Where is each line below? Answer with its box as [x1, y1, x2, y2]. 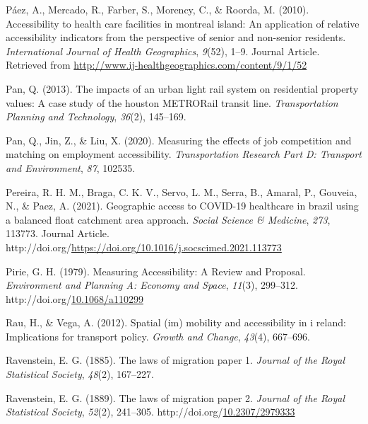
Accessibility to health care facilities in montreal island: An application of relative [6, 16, 360, 30]
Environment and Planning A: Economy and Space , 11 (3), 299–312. [6, 277, 298, 292]
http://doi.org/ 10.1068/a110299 [6, 291, 143, 306]
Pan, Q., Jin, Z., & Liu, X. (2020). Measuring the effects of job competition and [6, 132, 352, 147]
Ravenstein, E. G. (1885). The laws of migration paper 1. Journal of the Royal [6, 353, 345, 367]
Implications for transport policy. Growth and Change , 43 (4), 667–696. [6, 328, 310, 343]
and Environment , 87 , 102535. [6, 160, 136, 175]
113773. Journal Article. [6, 226, 109, 241]
